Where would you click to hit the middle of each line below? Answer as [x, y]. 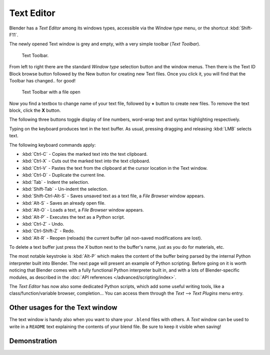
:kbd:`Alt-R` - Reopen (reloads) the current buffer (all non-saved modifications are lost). [112, 238]
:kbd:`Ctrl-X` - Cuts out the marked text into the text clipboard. [86, 161]
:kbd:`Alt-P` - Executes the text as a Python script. [73, 217]
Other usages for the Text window [63, 308]
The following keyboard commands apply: [52, 145]
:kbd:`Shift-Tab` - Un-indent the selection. [65, 189]
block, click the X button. [35, 110]
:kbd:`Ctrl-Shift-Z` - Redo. [48, 231]
